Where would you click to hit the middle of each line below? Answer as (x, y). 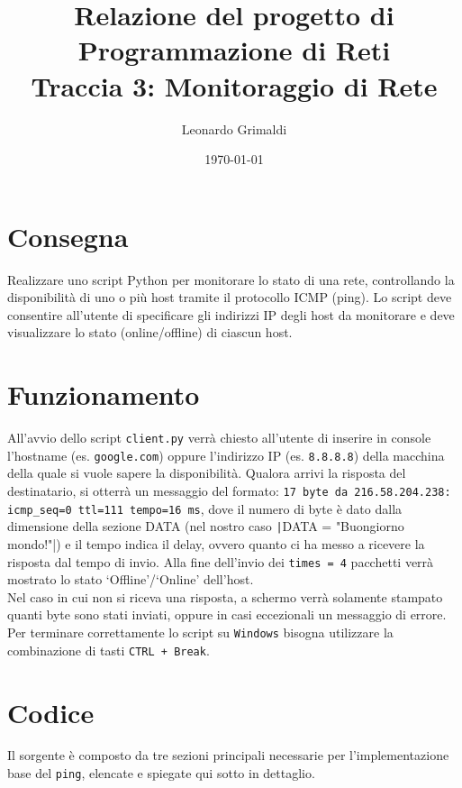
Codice (51, 712)
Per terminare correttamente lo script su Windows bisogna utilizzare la (200, 632)
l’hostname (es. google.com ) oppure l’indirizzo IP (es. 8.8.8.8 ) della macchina (226, 455)
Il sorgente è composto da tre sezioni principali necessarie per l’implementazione (228, 755)
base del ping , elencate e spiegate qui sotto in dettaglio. (161, 773)
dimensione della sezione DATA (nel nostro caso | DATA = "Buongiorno (206, 526)
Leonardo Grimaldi (234, 128)
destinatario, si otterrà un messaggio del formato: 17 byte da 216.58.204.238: (229, 491)
